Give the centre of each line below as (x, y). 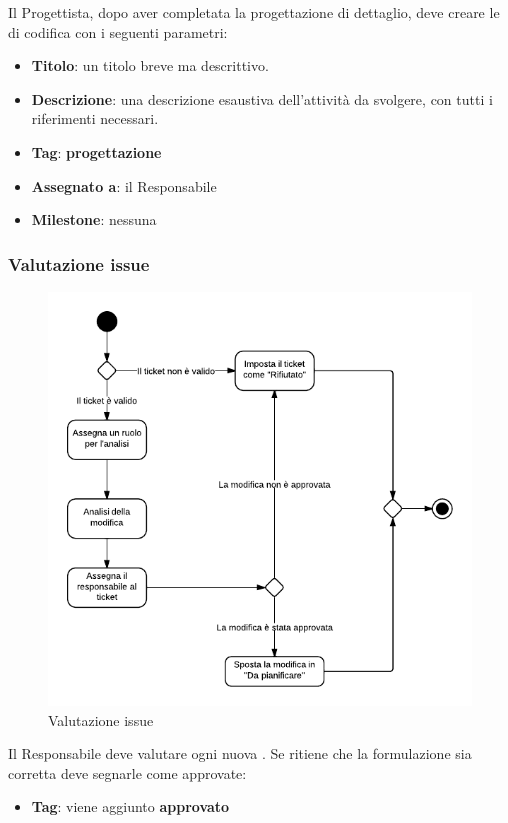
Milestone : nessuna (94, 219)
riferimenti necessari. (95, 118)
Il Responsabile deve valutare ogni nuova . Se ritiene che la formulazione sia (240, 753)
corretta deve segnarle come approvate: (127, 772)
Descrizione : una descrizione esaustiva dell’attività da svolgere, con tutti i (262, 98)
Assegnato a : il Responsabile (124, 185)
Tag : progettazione (96, 151)
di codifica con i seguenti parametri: (118, 31)
